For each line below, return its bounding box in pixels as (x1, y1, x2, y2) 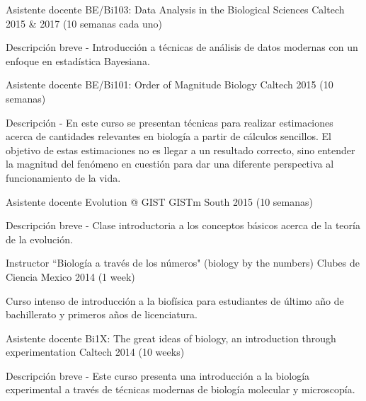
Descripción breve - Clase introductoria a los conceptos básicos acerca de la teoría (6, 218, 360, 233)
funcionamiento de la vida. (6, 170, 121, 185)
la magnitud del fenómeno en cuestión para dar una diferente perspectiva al (6, 156, 334, 171)
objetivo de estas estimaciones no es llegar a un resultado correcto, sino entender (6, 142, 355, 157)
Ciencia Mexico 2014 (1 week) (6, 269, 135, 284)
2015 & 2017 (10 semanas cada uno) (6, 16, 163, 30)
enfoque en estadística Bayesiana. (6, 53, 150, 68)
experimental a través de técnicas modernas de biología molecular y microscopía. (6, 382, 355, 397)
